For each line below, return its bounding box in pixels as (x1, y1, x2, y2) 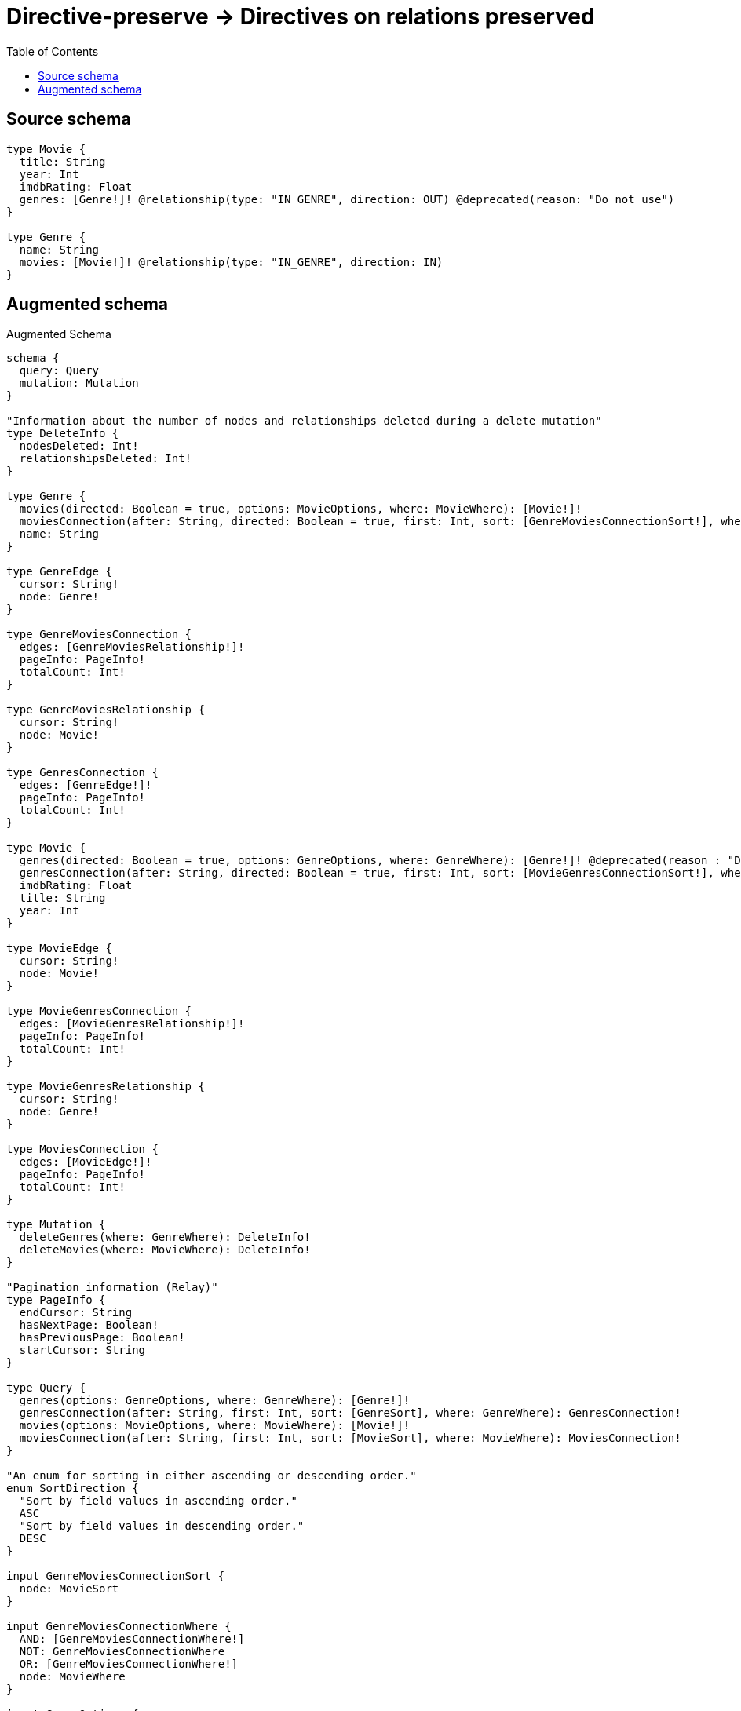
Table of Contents (6, 44, 99, 58)
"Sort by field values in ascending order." (19, 1494, 297, 1508)
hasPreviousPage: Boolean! (19, 1331, 185, 1344)
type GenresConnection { (6, 766, 159, 779)
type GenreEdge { (6, 565, 112, 578)
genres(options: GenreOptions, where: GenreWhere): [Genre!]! (19, 1394, 411, 1407)
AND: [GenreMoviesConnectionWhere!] (19, 1633, 245, 1646)
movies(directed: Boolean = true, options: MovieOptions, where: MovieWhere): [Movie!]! (19, 502, 582, 516)
